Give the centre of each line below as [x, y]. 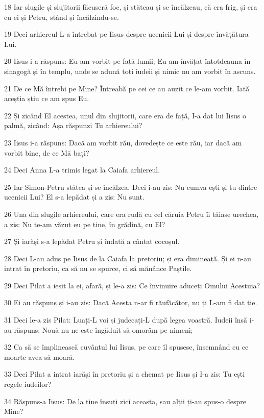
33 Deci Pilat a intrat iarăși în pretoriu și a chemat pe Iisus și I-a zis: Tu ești [125, 374]
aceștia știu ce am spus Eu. [47, 98]
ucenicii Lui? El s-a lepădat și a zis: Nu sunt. [74, 197]
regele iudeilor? [28, 384]
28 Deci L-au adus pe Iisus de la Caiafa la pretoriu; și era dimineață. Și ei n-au [128, 258]
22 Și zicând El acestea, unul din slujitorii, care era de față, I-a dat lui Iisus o [125, 115]
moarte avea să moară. [40, 356]
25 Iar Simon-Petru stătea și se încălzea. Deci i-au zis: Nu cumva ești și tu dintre [131, 187]
